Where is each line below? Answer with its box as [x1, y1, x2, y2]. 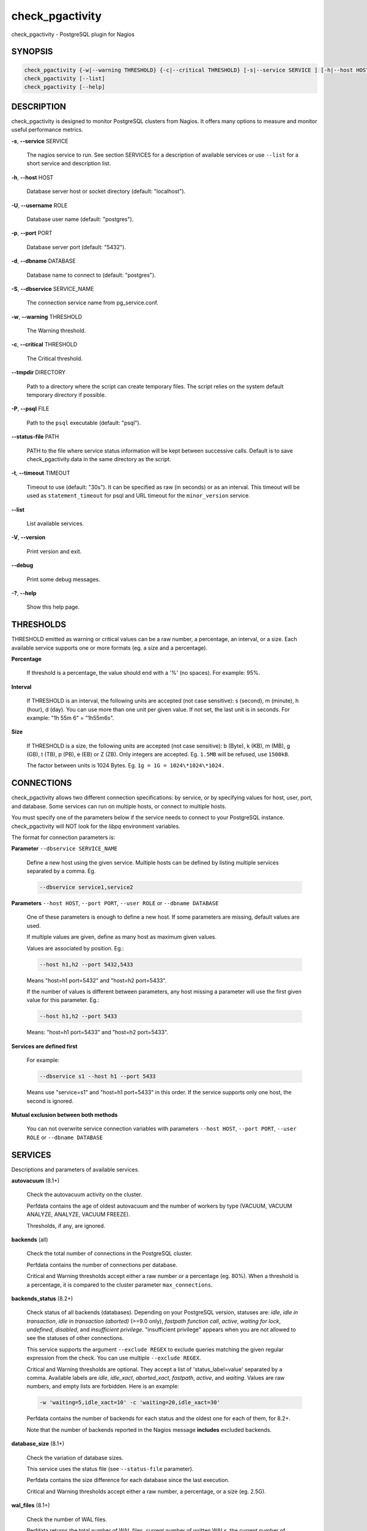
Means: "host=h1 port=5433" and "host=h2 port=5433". [26, 1029, 168, 1036]
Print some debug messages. [26, 576, 101, 583]
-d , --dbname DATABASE [11, 257, 76, 265]
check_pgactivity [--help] [24, 83, 105, 91]
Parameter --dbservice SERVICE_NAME [11, 845, 118, 852]
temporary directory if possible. [26, 391, 106, 399]
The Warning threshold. [26, 327, 86, 334]
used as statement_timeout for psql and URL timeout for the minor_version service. [26, 492, 250, 499]
